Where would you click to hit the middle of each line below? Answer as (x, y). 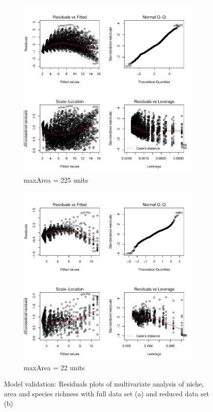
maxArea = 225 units (56, 179)
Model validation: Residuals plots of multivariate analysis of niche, (104, 384)
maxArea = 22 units (54, 367)
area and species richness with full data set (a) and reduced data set (106, 393)
